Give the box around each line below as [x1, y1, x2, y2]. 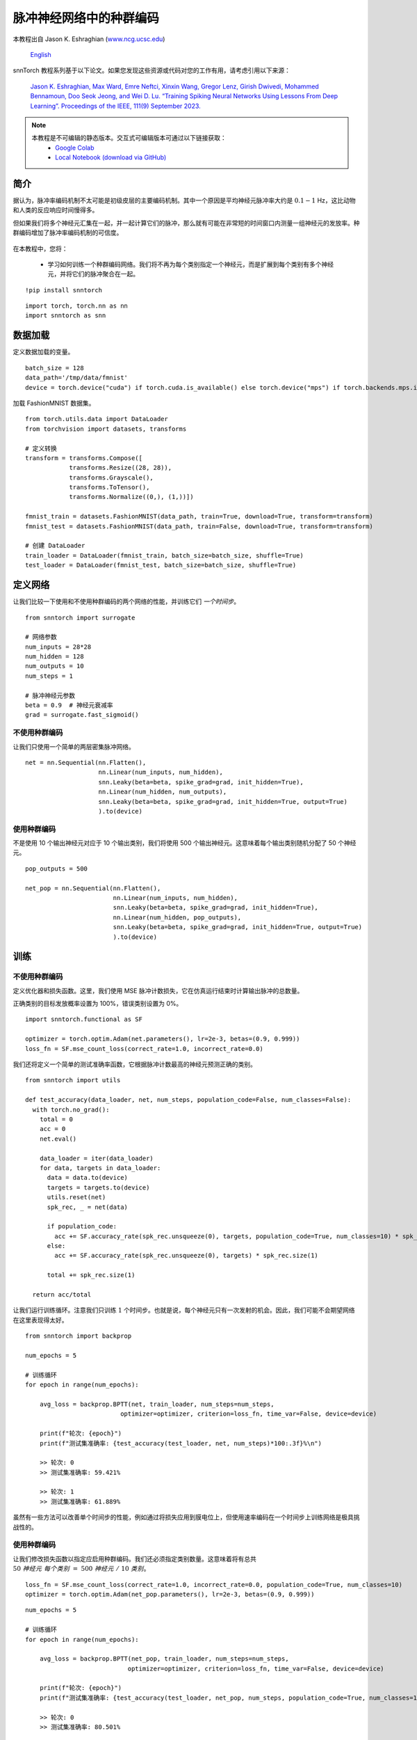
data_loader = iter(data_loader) [39, 1154, 154, 1162]
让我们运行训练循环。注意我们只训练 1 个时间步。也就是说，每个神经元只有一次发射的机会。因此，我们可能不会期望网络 [13, 1306, 355, 1315]
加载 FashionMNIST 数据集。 [13, 399, 95, 407]
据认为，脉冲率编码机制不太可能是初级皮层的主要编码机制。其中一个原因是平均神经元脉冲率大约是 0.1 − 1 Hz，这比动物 [13, 196, 356, 205]
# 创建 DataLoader [25, 541, 85, 550]
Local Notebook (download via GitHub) [55, 153, 167, 161]
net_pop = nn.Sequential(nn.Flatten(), [25, 884, 161, 892]
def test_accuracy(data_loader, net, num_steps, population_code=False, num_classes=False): [25, 1096, 352, 1104]
